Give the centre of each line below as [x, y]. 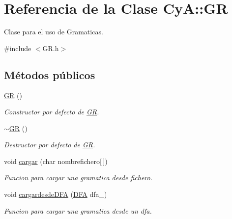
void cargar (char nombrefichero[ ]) [56, 161]
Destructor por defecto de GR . [50, 145]
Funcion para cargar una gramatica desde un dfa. [78, 210]
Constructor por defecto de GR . [52, 112]
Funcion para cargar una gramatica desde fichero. [78, 178]
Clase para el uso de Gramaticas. [54, 32]
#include [18, 48]
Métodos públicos [50, 74]
